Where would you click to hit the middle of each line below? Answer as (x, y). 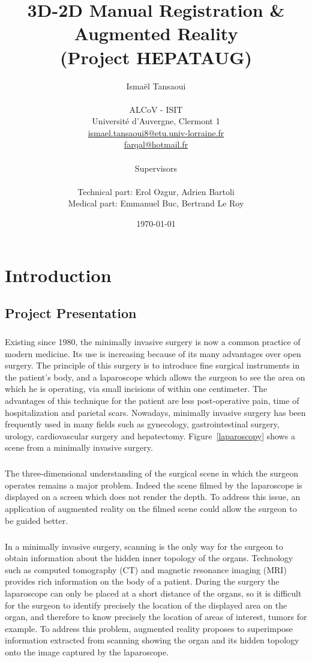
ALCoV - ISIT (156, 109)
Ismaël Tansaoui (156, 86)
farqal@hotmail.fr (156, 144)
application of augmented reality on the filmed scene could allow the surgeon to (151, 509)
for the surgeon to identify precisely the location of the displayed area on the (146, 605)
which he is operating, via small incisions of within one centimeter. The (136, 389)
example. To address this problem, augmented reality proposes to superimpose (149, 628)
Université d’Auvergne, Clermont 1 (156, 121)
